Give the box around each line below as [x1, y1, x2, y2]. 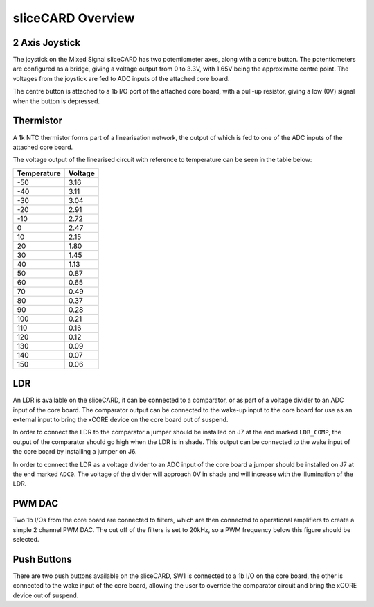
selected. [12, 536, 39, 544]
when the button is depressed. [12, 97, 100, 105]
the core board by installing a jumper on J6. [12, 448, 138, 456]
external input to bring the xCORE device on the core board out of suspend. [12, 416, 229, 423]
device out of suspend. [12, 591, 79, 599]
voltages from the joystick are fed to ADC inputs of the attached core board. [12, 74, 230, 82]
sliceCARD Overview [12, 10, 135, 26]
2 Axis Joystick [12, 37, 81, 49]
